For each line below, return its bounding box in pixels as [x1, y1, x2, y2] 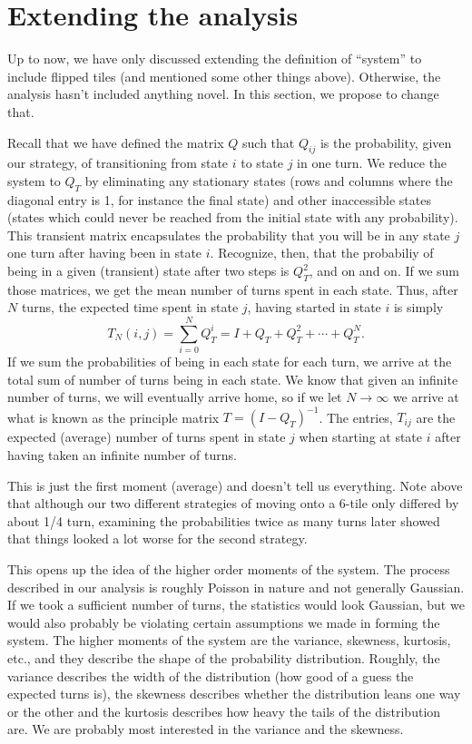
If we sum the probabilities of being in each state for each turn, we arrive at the [7, 352, 452, 371]
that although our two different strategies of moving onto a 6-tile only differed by [7, 494, 459, 513]
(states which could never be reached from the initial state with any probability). [7, 208, 458, 227]
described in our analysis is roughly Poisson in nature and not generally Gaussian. [7, 577, 465, 596]
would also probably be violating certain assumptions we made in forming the [7, 612, 440, 631]
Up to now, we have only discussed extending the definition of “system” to [7, 49, 422, 68]
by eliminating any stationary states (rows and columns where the [84, 171, 453, 190]
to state [241, 153, 283, 172]
